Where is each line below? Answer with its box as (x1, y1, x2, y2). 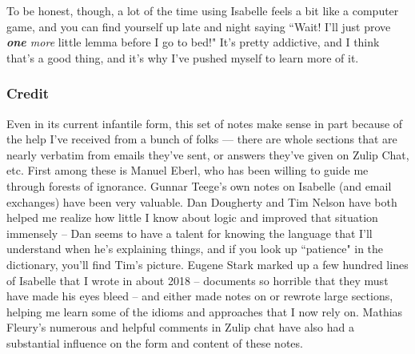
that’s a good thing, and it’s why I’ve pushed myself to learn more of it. (6, 49, 359, 66)
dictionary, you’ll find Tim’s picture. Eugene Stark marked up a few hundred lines (6, 255, 409, 272)
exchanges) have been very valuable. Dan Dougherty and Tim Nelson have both (6, 193, 397, 210)
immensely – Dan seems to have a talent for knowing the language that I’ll (6, 224, 373, 241)
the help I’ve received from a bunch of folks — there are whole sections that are (6, 131, 397, 147)
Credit (6, 83, 49, 103)
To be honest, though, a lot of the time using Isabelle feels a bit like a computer (6, 2, 399, 18)
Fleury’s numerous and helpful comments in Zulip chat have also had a (6, 319, 354, 336)
